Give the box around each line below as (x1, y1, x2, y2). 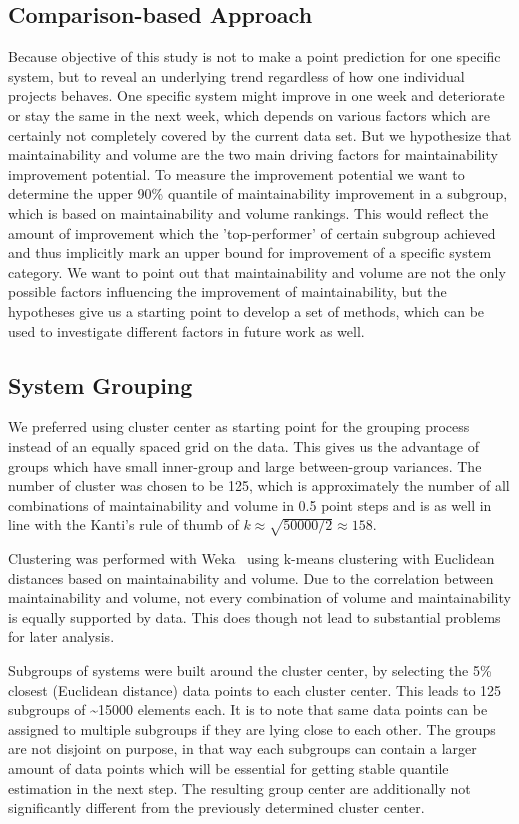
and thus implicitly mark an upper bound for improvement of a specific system (8, 242, 492, 263)
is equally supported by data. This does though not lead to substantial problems (8, 606, 501, 627)
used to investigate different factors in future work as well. (8, 320, 365, 341)
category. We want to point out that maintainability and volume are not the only (8, 261, 506, 282)
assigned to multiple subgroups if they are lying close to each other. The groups (8, 718, 496, 739)
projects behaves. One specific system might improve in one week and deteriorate (8, 85, 505, 106)
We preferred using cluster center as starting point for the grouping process (8, 416, 470, 437)
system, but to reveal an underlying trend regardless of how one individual (8, 65, 465, 86)
